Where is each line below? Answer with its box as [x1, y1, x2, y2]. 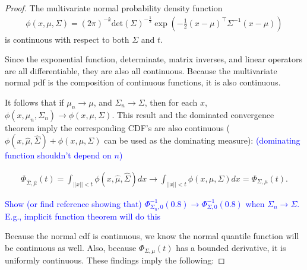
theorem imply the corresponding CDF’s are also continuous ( [5, 121, 230, 134]
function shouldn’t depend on [5, 149, 112, 161]
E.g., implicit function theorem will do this [5, 209, 161, 222]
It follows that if [5, 96, 64, 108]
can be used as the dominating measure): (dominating [104, 134, 300, 147]
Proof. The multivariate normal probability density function [5, 2, 223, 14]
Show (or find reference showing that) [5, 197, 142, 209]
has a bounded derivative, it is [176, 241, 286, 253]
